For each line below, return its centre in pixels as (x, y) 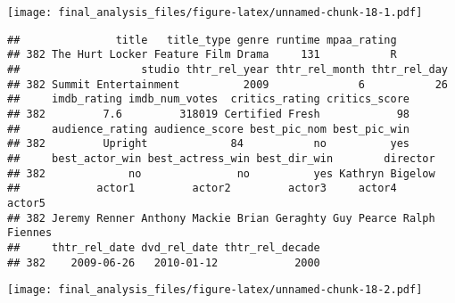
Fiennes (30, 233)
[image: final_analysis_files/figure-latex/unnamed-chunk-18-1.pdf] (215, 12)
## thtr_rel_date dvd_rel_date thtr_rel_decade (164, 247)
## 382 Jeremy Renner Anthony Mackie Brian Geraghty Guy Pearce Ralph (221, 218)
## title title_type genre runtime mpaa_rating (202, 40)
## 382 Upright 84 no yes (209, 144)
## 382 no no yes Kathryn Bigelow (221, 173)
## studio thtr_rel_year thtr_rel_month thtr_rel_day (227, 69)
